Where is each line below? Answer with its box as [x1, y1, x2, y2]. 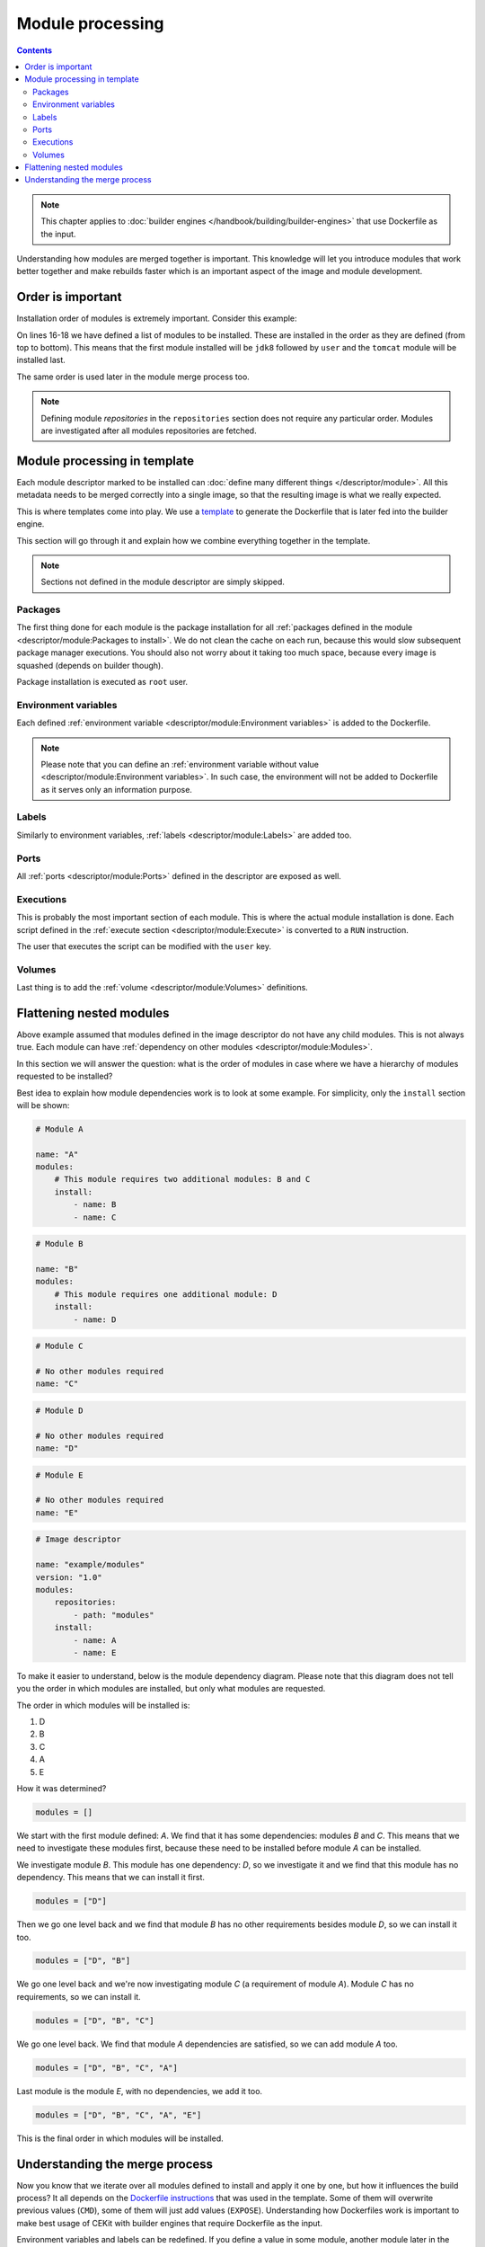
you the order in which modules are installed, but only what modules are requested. [16, 1683, 326, 1694]
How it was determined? [16, 1783, 107, 1793]
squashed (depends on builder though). [16, 660, 163, 671]
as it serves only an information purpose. [40, 784, 193, 795]
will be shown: [16, 1099, 70, 1110]
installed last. [16, 355, 66, 366]
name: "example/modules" [35, 1559, 145, 1570]
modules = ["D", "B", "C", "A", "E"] [35, 2109, 202, 2120]
